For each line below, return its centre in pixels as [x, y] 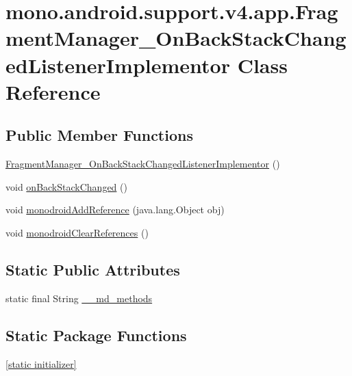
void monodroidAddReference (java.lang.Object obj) [115, 210]
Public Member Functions [99, 135]
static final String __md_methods [79, 298]
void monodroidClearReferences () [77, 232]
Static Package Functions [96, 335]
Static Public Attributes [93, 269]
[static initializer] [41, 363]
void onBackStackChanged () [66, 186]
